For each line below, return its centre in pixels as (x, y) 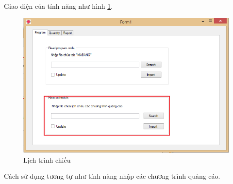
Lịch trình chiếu (47, 159)
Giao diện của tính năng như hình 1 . (58, 6)
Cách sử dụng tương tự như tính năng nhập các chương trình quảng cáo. (112, 176)
